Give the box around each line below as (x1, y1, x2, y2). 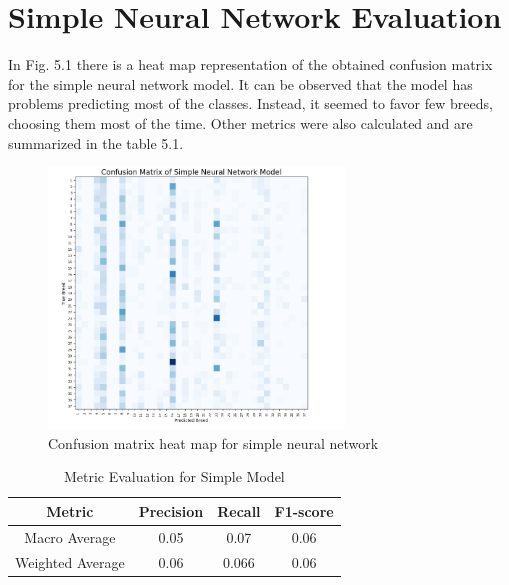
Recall (217, 500, 261, 521)
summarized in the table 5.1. (8, 132, 184, 153)
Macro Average (24, 526, 116, 547)
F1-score (274, 500, 334, 521)
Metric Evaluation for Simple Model (63, 466, 285, 487)
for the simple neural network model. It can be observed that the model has (8, 73, 473, 94)
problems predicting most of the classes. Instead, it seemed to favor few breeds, (8, 93, 493, 114)
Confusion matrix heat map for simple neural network (48, 432, 379, 453)
